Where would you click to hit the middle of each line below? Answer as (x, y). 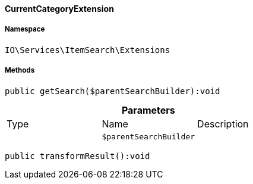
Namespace (25, 29)
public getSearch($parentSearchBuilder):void (113, 91)
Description (223, 124)
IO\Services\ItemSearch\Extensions (88, 50)
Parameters (148, 110)
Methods (20, 71)
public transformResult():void (78, 156)
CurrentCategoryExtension (59, 9)
